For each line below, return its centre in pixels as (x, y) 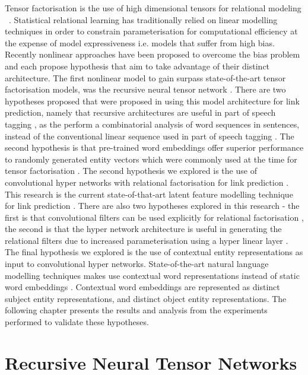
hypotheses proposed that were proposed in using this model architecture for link (152, 101)
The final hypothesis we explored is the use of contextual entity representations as (154, 252)
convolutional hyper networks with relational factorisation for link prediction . (147, 182)
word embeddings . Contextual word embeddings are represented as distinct (142, 287)
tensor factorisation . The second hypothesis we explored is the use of (131, 171)
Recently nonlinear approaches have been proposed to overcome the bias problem (153, 54)
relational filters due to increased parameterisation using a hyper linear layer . (147, 240)
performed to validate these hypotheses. (77, 322)
